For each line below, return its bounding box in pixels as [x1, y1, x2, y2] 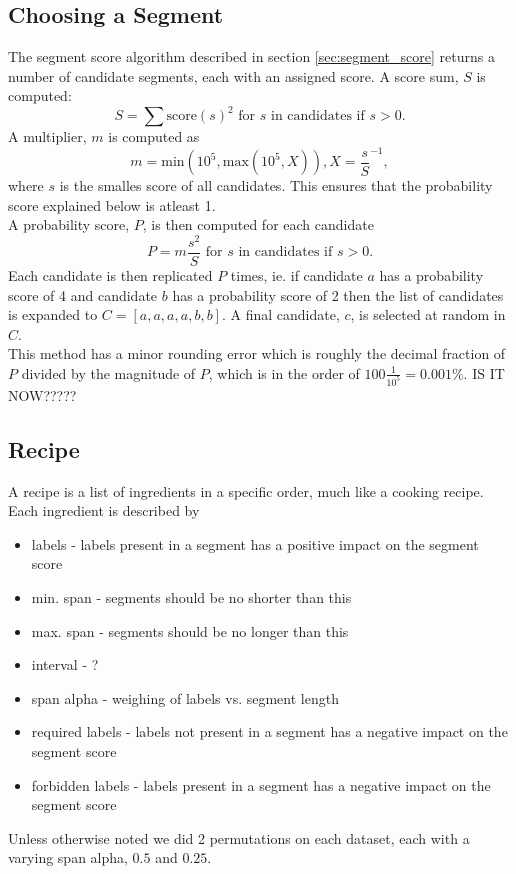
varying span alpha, [8, 847, 128, 868]
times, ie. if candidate [230, 264, 363, 285]
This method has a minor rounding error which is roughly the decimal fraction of [8, 343, 506, 364]
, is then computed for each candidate [142, 214, 374, 235]
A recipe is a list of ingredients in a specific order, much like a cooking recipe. [8, 480, 484, 501]
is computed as [108, 126, 200, 147]
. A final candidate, [221, 304, 340, 325]
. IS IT [463, 362, 505, 383]
